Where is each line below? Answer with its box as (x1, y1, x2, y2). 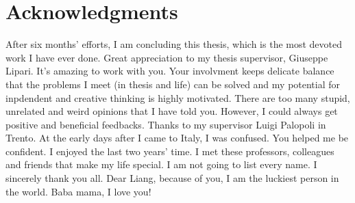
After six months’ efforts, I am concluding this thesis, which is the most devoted (5, 37, 343, 51)
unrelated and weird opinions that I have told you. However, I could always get (5, 104, 338, 118)
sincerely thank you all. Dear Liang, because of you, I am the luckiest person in (5, 171, 339, 185)
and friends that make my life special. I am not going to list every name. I (5, 157, 317, 172)
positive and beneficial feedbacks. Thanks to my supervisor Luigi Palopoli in (5, 117, 326, 131)
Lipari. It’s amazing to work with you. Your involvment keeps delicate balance (5, 64, 334, 78)
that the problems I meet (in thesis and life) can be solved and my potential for (5, 77, 341, 91)
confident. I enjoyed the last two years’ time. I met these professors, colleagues (5, 144, 334, 158)
